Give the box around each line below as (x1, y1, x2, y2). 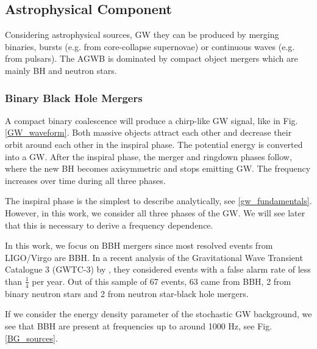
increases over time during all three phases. (5, 174, 166, 186)
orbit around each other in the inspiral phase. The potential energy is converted (5, 138, 303, 150)
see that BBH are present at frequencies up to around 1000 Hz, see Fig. (5, 319, 272, 332)
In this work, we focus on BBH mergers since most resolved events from (5, 239, 273, 252)
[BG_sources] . (5, 331, 58, 344)
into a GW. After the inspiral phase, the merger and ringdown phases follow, (5, 150, 292, 163)
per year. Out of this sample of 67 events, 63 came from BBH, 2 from (32, 274, 291, 287)
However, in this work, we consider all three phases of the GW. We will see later (5, 206, 305, 219)
